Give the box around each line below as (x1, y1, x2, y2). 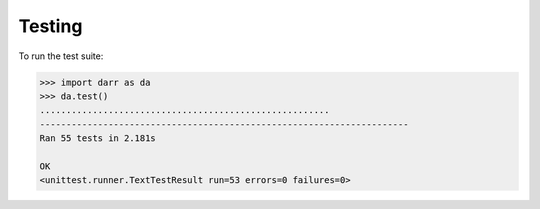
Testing (18, 15, 83, 37)
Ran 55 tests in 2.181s (39, 133, 157, 144)
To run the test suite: (18, 50, 104, 62)
